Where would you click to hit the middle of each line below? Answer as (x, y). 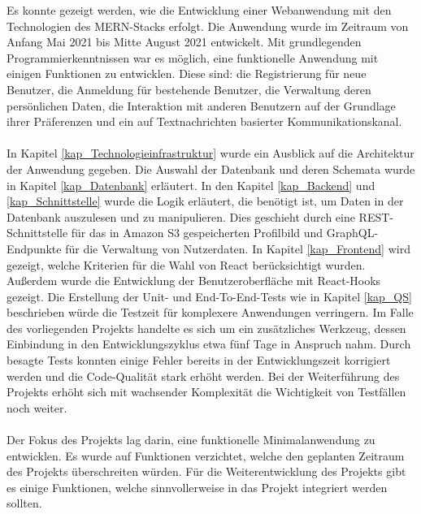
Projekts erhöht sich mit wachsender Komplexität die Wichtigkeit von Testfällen (206, 392)
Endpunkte (34, 248)
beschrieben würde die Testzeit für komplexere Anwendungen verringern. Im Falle (210, 312)
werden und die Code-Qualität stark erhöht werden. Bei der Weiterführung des (203, 376)
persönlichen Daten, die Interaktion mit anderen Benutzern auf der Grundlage (201, 105)
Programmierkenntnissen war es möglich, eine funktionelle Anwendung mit (193, 57)
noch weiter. (37, 407)
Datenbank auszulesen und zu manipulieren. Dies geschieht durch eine (181, 216)
